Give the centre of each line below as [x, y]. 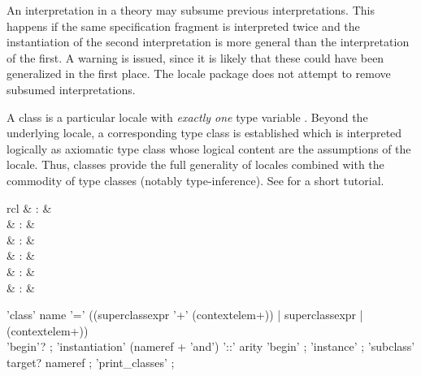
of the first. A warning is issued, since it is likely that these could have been [195, 57]
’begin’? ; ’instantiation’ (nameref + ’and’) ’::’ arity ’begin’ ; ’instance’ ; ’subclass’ [211, 346]
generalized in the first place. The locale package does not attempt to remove [199, 73]
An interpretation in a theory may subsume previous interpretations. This [191, 10]
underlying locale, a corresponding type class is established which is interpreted [204, 133]
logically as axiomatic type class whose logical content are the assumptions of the [209, 148]
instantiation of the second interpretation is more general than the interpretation [208, 42]
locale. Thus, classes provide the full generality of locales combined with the [195, 164]
